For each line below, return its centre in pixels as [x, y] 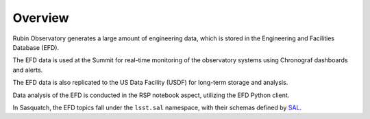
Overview [41, 18]
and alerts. [28, 70]
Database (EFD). [36, 47]
